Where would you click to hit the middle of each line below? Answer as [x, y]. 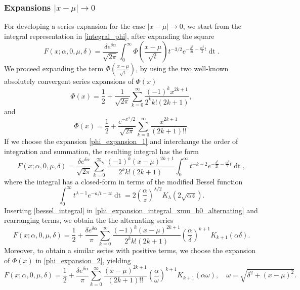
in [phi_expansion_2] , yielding [83, 260]
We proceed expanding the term [54, 68]
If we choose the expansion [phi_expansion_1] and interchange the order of [121, 141]
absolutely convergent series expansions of [69, 81]
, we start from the [212, 26]
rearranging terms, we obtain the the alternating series [89, 220]
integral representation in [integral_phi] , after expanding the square [109, 36]
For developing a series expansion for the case [75, 26]
